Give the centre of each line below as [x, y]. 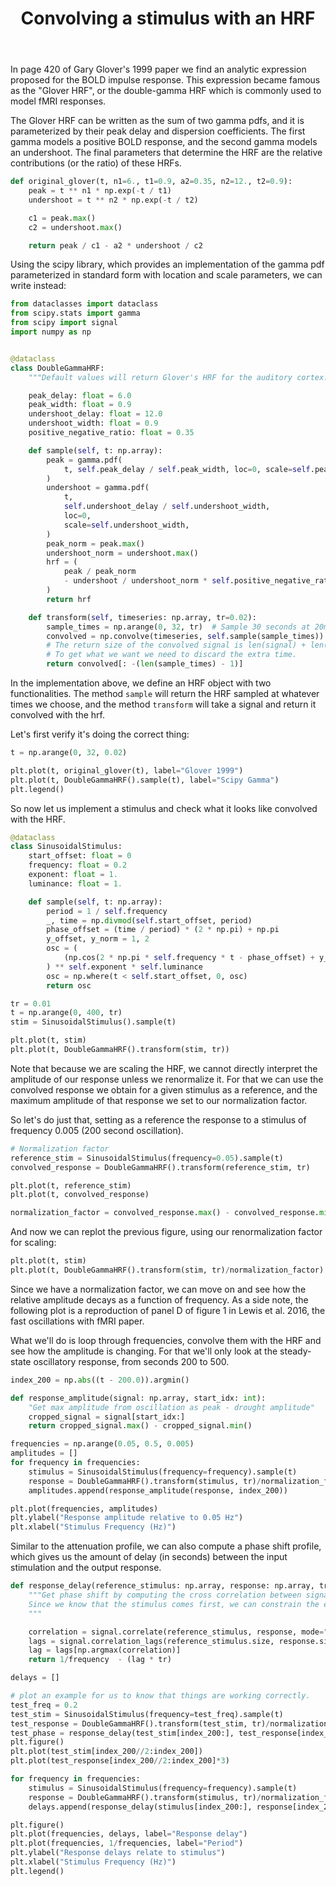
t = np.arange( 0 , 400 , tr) [66, 1013]
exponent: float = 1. [73, 875]
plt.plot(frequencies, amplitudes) [84, 1508]
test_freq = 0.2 [44, 1705]
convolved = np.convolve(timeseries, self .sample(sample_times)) [185, 636]
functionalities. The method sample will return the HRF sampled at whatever [165, 694]
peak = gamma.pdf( [84, 460]
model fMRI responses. [58, 101]
